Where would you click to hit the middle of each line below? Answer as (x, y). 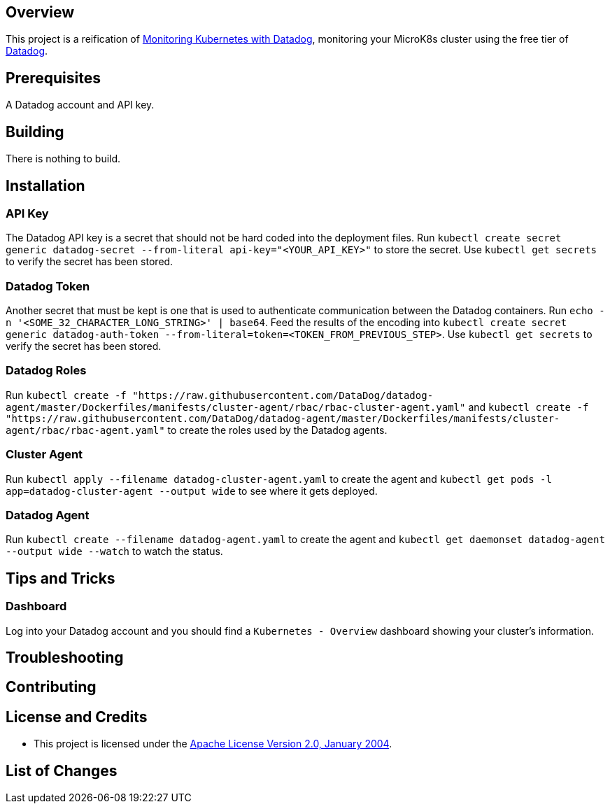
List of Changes (62, 771)
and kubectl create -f (529, 407)
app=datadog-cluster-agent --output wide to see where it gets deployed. (192, 491)
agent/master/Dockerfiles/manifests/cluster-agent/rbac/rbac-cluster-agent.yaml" (236, 407)
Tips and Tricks (61, 578)
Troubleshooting (65, 657)
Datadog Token (48, 286)
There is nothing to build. (63, 159)
